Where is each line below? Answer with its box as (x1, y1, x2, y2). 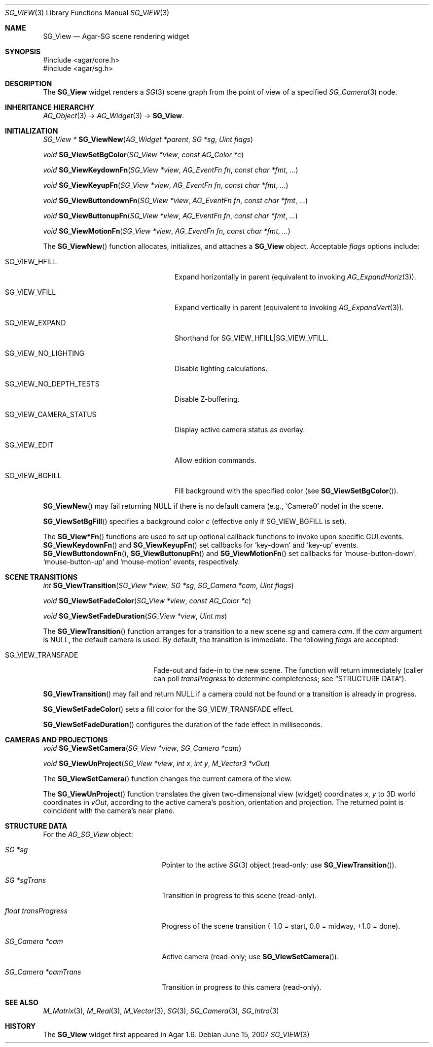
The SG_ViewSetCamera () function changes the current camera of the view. (43, 774, 292, 783)
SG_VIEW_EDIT (5, 441, 54, 449)
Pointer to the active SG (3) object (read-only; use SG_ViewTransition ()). (162, 861, 397, 869)
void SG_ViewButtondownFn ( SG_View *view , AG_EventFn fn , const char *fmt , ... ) (43, 196, 308, 205)
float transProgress (5, 907, 68, 915)
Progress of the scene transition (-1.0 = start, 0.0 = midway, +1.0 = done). (162, 922, 400, 930)
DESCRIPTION (5, 79, 52, 88)
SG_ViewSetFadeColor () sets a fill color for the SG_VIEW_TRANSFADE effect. (43, 705, 294, 713)
